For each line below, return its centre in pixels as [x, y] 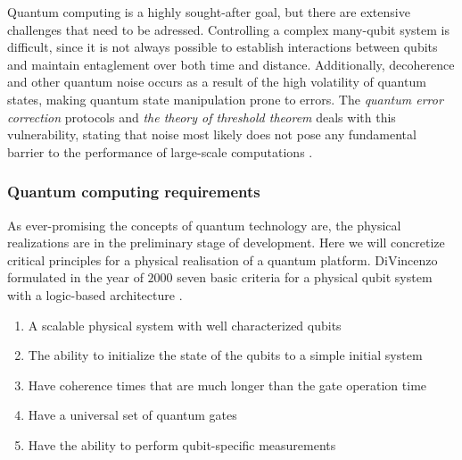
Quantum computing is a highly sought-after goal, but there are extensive [209, 12]
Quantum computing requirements [134, 192]
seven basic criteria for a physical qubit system [305, 277]
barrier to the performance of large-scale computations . [160, 151]
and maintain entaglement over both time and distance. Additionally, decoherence [231, 64]
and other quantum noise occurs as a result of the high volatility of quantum [217, 82]
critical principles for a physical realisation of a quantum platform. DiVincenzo [223, 259]
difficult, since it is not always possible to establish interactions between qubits [223, 47]
